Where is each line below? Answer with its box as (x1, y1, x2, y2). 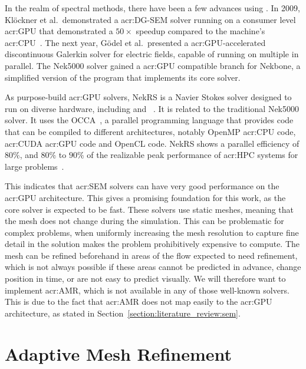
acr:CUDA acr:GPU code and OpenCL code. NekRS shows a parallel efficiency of (5, 137, 300, 149)
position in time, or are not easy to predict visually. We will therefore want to (5, 272, 286, 285)
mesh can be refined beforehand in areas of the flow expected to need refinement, (5, 249, 298, 261)
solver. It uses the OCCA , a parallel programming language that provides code (5, 114, 294, 126)
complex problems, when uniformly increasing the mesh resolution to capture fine (5, 226, 299, 238)
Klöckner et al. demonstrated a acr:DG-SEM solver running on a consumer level (5, 13, 296, 25)
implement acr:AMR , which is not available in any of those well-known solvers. (5, 284, 289, 296)
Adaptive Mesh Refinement (5, 341, 232, 365)
